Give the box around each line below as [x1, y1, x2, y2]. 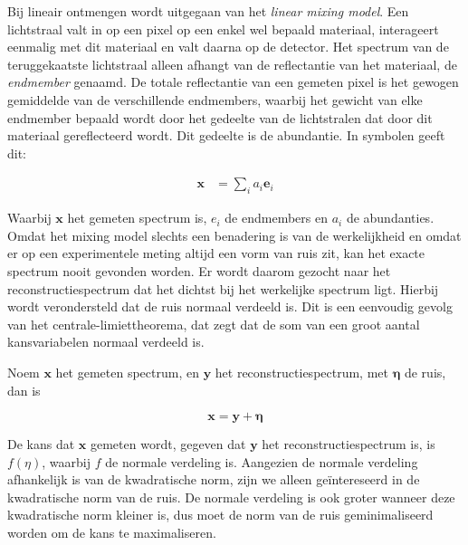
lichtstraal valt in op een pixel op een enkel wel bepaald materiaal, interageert [7, 19, 439, 38]
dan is [7, 380, 41, 399]
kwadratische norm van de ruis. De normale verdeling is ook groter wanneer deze [7, 487, 455, 506]
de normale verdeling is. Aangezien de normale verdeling [105, 452, 418, 471]
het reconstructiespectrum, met [215, 362, 388, 381]
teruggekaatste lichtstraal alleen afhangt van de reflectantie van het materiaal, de [7, 54, 457, 73]
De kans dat [7, 435, 75, 454]
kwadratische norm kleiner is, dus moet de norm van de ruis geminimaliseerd [7, 505, 434, 524]
